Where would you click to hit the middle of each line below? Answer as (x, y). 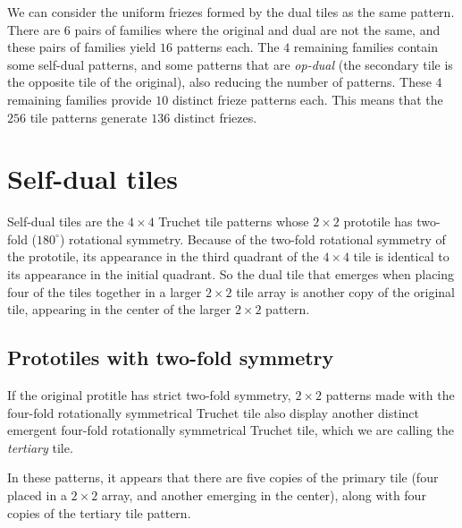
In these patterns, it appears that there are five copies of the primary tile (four (223, 477)
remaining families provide (80, 99)
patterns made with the (390, 395)
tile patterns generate (88, 117)
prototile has (378, 221)
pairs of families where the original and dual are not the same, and (257, 29)
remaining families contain (365, 47)
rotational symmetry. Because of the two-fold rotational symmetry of (257, 238)
